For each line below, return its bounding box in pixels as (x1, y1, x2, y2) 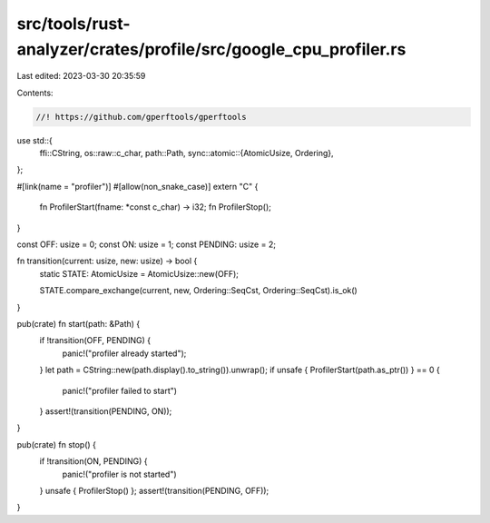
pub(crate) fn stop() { (16, 439, 97, 449)
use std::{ (16, 134, 54, 145)
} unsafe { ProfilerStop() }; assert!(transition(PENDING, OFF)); (39, 485, 269, 496)
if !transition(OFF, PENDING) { (39, 335, 152, 346)
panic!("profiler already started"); (62, 348, 187, 359)
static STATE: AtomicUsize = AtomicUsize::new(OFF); (39, 268, 240, 279)
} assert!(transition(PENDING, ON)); (39, 405, 172, 417)
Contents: (16, 87, 54, 98)
